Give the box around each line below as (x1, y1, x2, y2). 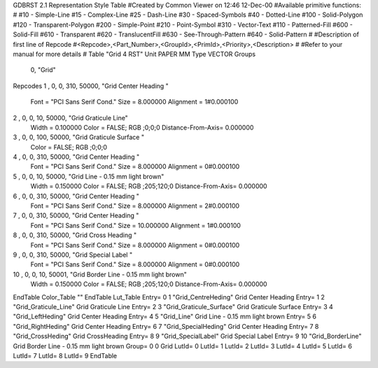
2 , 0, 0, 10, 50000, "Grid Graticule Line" (13, 113, 129, 122)
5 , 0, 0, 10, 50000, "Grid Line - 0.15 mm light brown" (13, 172, 164, 181)
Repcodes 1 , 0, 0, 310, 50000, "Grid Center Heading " (13, 81, 169, 90)
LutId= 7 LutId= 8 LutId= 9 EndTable (13, 351, 118, 360)
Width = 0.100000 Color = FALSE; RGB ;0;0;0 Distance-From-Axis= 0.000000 (30, 123, 254, 132)
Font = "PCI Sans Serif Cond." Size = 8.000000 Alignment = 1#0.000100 (30, 98, 239, 106)
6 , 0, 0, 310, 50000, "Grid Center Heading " (13, 192, 140, 200)
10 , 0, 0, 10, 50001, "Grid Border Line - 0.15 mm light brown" (13, 270, 187, 278)
